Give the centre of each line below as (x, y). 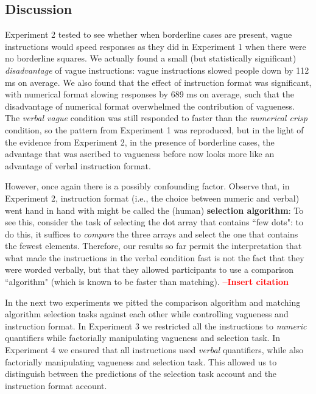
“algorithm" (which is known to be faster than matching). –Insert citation (147, 282)
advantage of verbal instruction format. (78, 165)
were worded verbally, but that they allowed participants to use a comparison (149, 269)
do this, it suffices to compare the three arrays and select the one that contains (152, 234)
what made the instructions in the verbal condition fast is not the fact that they (155, 257)
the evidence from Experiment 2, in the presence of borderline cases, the (140, 142)
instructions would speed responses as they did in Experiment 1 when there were (156, 46)
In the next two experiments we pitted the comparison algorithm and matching (153, 302)
